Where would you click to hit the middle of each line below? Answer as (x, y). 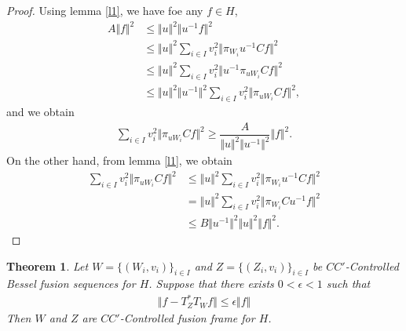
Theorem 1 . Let (48, 266)
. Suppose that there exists (211, 284)
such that (348, 284)
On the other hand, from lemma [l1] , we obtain (119, 160)
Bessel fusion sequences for (71, 284)
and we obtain (40, 112)
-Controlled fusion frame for (187, 318)
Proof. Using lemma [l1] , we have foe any (105, 10)
